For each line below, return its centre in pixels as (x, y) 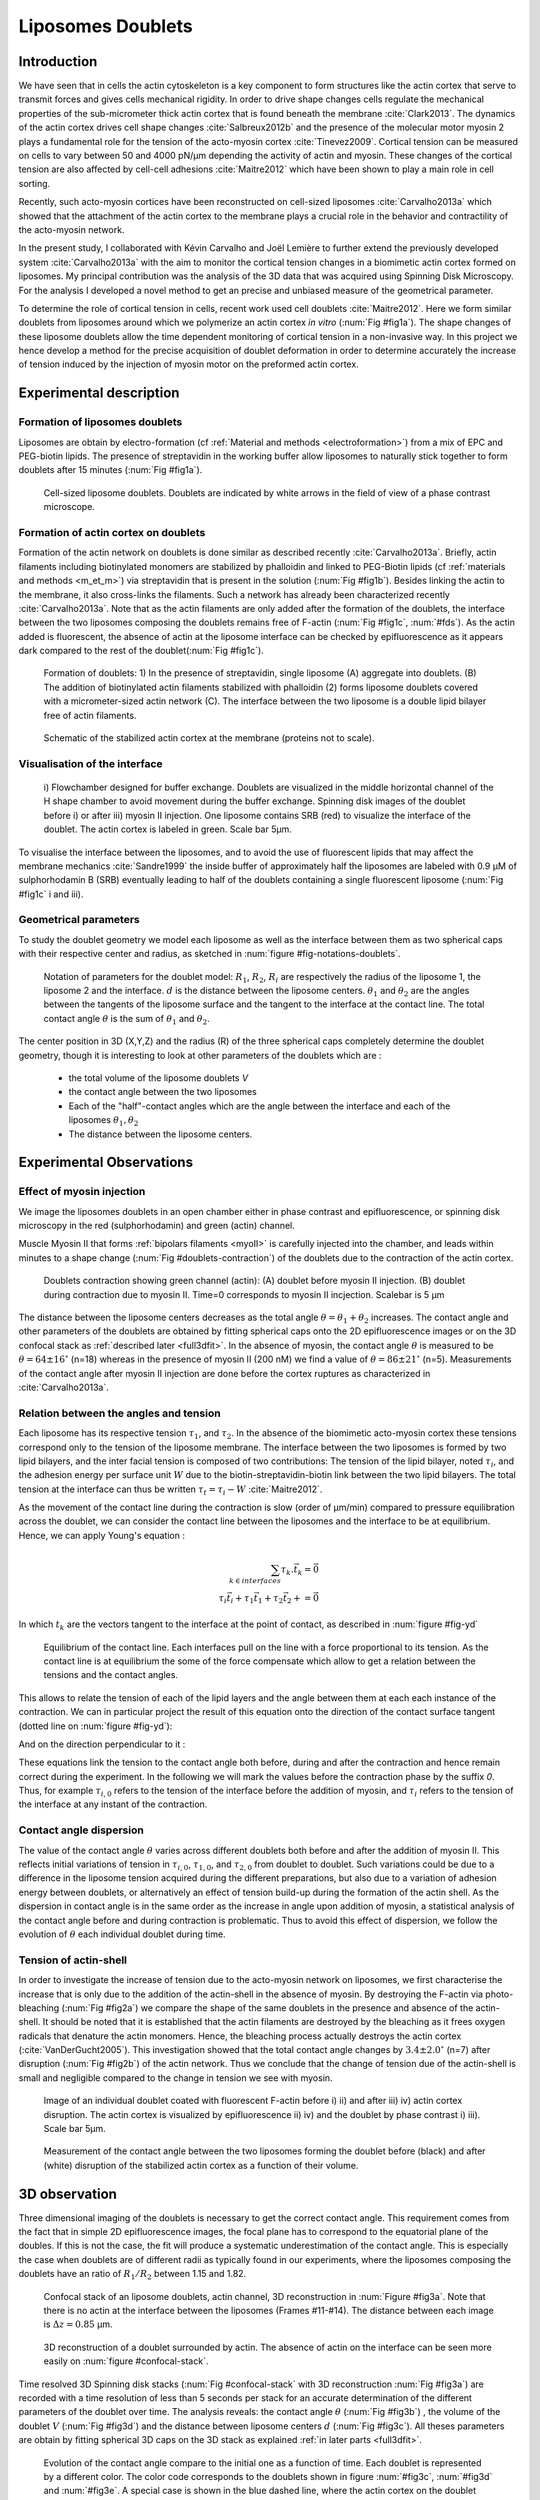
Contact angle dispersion (81, 1830)
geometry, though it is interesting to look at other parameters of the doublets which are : (200, 1055)
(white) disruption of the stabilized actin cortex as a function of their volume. (201, 2165)
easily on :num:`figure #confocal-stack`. (126, 2361)
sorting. (34, 183)
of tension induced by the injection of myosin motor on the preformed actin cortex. (188, 364)
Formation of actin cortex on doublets (112, 532)
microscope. (69, 507)
